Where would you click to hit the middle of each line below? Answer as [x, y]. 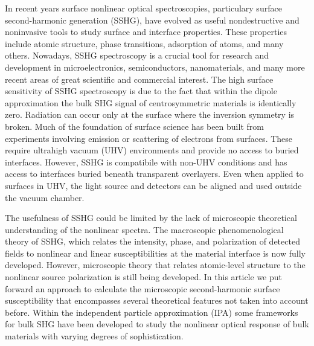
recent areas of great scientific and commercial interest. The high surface [139, 79]
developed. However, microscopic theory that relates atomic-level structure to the [155, 265]
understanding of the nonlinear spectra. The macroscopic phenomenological [144, 229]
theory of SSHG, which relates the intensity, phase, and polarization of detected [152, 241]
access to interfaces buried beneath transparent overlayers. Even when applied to [154, 174]
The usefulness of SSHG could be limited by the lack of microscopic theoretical [151, 218]
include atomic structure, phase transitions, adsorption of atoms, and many [144, 43]
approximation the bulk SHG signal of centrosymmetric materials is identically [151, 102]
